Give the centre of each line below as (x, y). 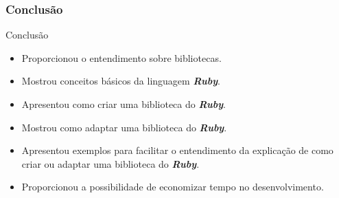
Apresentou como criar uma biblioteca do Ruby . (124, 104)
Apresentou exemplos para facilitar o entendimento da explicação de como (177, 150)
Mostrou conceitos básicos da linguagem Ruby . (121, 81)
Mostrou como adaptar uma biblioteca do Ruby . (124, 127)
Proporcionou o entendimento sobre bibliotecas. (121, 57)
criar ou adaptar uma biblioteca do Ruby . (110, 163)
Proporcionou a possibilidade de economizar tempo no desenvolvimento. (173, 187)
